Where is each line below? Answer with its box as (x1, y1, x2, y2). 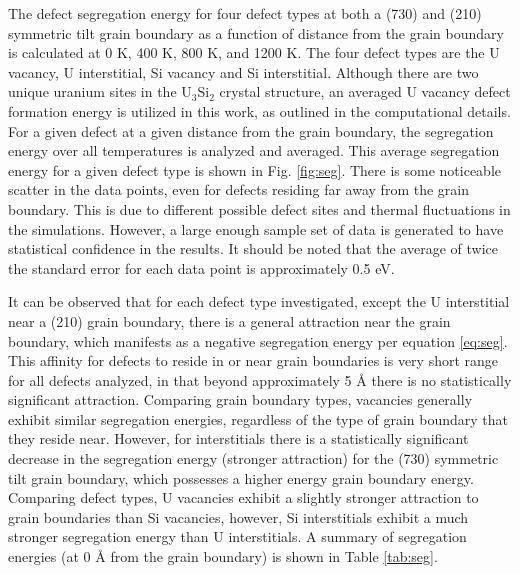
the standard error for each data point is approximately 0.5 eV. (8, 257, 395, 278)
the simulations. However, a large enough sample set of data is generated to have (8, 218, 504, 239)
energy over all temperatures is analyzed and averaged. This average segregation (8, 140, 500, 161)
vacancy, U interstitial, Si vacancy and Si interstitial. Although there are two (8, 61, 479, 82)
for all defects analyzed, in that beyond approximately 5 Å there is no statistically (8, 369, 512, 390)
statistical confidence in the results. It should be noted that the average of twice (8, 238, 499, 259)
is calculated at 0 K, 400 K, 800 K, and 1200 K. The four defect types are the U (8, 42, 500, 63)
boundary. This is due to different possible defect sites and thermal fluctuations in (8, 198, 511, 219)
